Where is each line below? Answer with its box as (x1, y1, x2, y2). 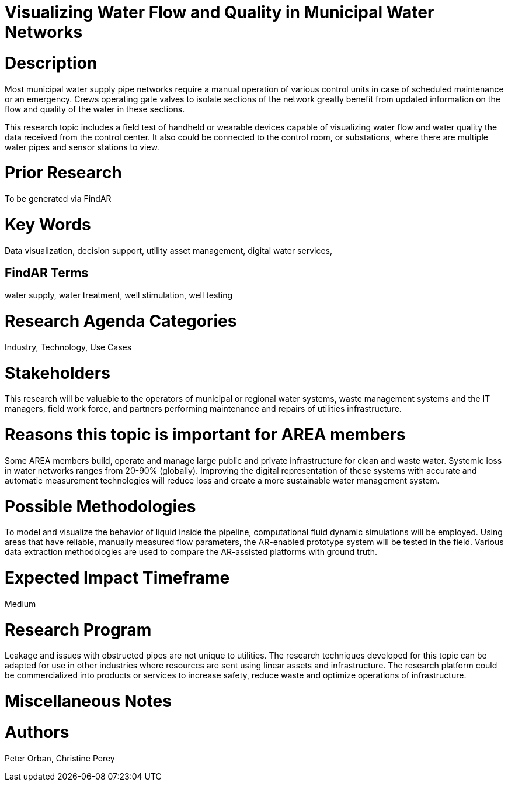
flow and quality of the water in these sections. (5, 104, 185, 114)
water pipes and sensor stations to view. (5, 142, 159, 152)
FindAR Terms (5, 265, 89, 280)
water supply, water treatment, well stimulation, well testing (5, 290, 233, 301)
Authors (5, 722, 69, 742)
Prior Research (5, 163, 122, 183)
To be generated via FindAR (5, 194, 112, 204)
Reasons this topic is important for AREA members (5, 425, 406, 445)
